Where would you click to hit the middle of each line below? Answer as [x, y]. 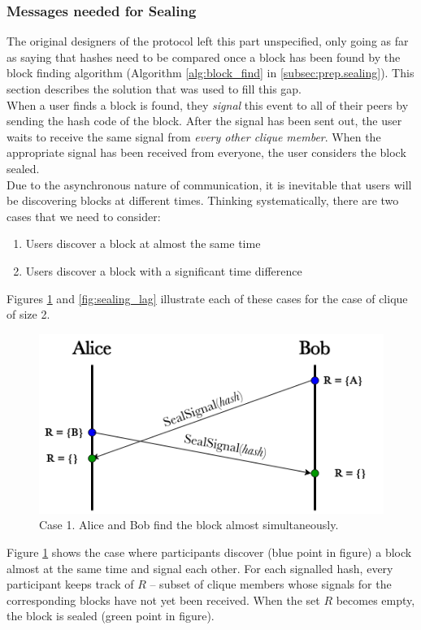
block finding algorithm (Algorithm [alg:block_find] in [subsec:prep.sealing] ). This [210, 73]
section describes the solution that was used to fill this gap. [154, 89]
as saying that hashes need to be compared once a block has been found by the [204, 56]
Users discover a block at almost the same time [143, 243]
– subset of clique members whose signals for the [271, 584]
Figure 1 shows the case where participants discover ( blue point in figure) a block [209, 552]
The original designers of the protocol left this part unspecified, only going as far [208, 41]
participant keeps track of [70, 584]
